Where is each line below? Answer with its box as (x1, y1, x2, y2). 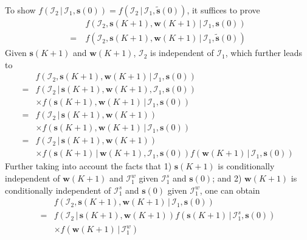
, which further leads (225, 46, 302, 59)
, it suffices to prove (187, 4, 260, 16)
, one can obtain (199, 183, 260, 196)
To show (5, 4, 36, 16)
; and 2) (212, 172, 242, 185)
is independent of (150, 46, 214, 59)
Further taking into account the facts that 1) (5, 160, 172, 172)
